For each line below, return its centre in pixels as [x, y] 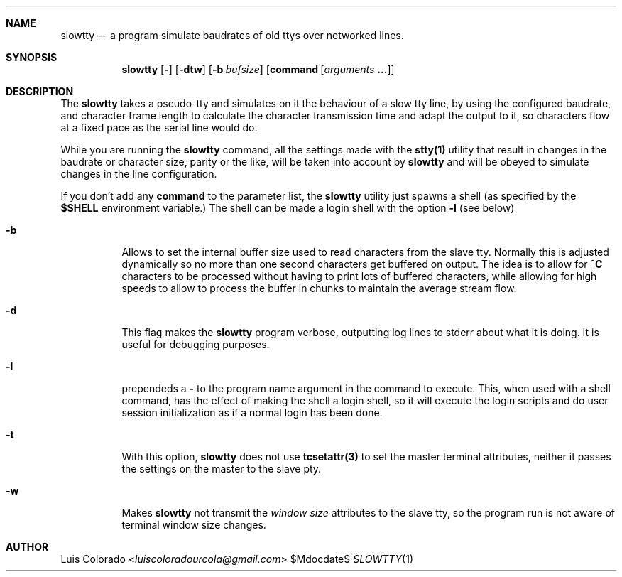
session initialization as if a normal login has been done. [252, 412]
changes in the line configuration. [139, 174]
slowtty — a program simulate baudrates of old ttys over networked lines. [232, 35]
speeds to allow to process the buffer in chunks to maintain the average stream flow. [319, 288]
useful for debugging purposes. [196, 344]
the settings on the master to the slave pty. [222, 469]
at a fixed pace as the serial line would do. [159, 128]
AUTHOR [27, 547]
